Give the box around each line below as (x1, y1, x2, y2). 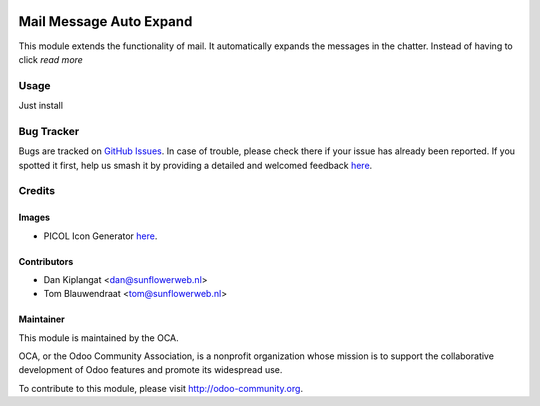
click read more (18, 53, 84, 65)
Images (18, 211, 50, 224)
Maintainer (18, 313, 65, 325)
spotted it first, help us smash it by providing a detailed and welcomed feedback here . (18, 159, 373, 171)
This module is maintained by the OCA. (18, 331, 179, 344)
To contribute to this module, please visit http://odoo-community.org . (18, 382, 304, 394)
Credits (18, 184, 55, 198)
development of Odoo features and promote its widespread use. (18, 364, 283, 376)
